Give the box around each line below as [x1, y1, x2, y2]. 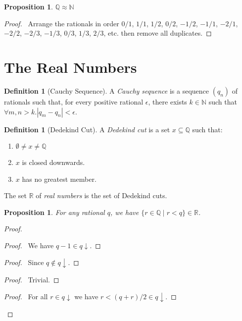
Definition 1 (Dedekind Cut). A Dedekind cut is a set [4, 124, 170, 134]
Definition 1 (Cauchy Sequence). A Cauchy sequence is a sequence [4, 85, 209, 96]
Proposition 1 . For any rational [4, 207, 105, 217]
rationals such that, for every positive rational [4, 96, 144, 107]
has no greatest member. [22, 173, 97, 184]
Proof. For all [4, 291, 48, 301]
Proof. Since [4, 257, 44, 267]
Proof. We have [4, 240, 54, 251]
